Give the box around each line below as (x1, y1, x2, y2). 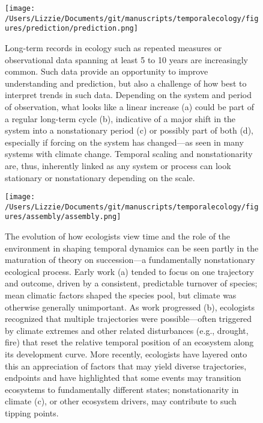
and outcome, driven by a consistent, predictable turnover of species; (5, 277, 258, 289)
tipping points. (5, 406, 59, 419)
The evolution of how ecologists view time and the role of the (5, 230, 231, 242)
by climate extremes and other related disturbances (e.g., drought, (5, 324, 249, 336)
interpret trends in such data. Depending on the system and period (5, 88, 252, 101)
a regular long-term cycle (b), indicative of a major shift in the (5, 112, 236, 125)
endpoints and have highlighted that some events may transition (5, 371, 241, 384)
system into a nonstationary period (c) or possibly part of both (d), (5, 124, 253, 137)
